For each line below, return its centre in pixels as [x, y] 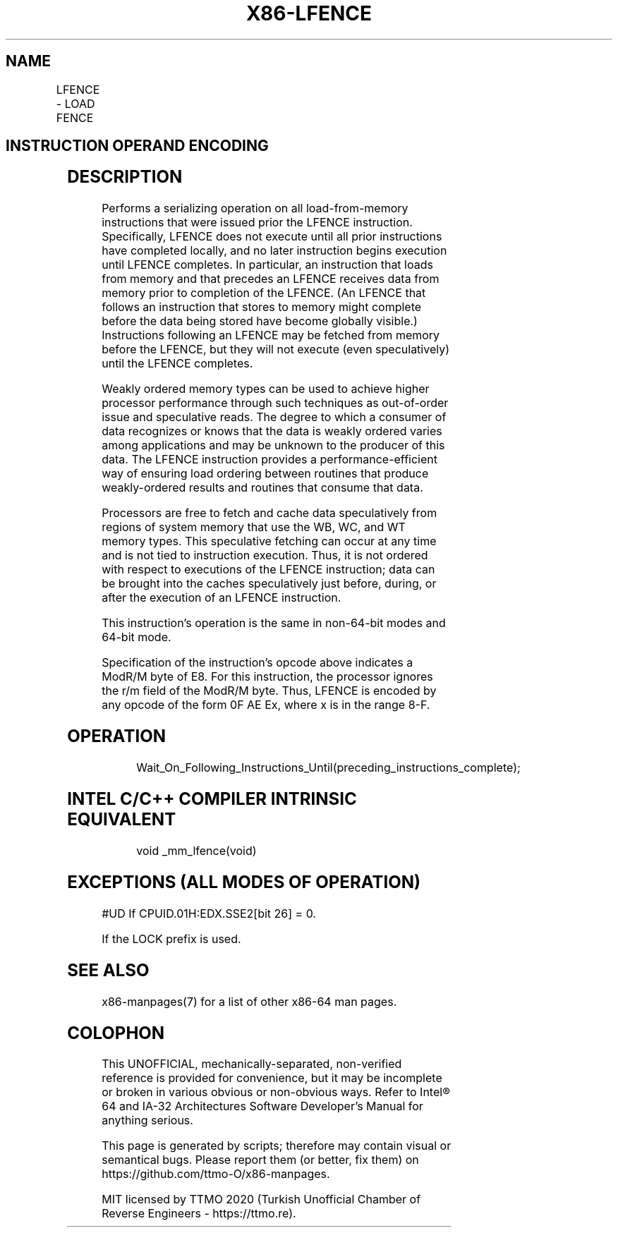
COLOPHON [116, 1033]
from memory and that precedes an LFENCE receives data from [271, 279]
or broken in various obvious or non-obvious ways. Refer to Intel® [276, 1092]
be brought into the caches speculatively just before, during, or [269, 584]
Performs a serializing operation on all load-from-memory [255, 208]
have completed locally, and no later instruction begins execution [274, 251]
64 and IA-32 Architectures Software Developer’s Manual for [262, 1106]
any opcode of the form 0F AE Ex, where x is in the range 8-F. [266, 705]
